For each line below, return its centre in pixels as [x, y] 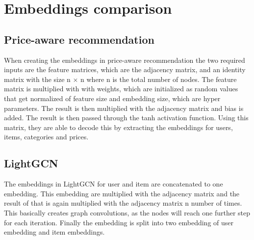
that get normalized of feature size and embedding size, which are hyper [112, 98]
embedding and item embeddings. [54, 232]
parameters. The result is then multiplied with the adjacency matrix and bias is [124, 108]
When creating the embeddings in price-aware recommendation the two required [125, 60]
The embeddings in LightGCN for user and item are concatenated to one [114, 184]
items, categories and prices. [46, 137]
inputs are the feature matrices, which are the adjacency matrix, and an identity [125, 69]
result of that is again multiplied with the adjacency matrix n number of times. [123, 203]
